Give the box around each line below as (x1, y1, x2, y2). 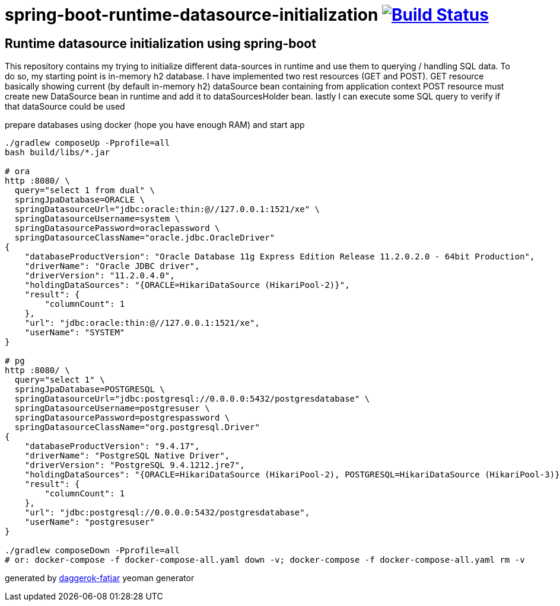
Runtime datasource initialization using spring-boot (5, 36, 316, 51)
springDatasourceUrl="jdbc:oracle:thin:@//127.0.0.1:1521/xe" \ (14, 204, 320, 214)
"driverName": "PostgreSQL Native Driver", (24, 451, 230, 461)
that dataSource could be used (5, 101, 125, 112)
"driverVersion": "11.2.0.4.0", (24, 271, 175, 281)
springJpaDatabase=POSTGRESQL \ (14, 384, 165, 395)
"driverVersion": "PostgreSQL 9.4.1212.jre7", (24, 460, 245, 470)
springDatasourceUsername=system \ (14, 214, 180, 224)
